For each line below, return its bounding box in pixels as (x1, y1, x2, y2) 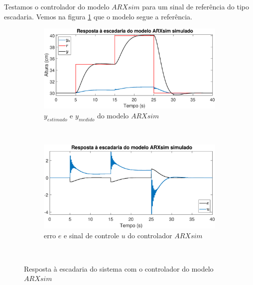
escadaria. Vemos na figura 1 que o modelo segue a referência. (4, 11, 192, 21)
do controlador (127, 230, 172, 240)
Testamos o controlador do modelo (4, 1, 110, 11)
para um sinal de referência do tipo (142, 1, 250, 11)
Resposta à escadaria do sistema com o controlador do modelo (24, 263, 214, 274)
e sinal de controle (64, 230, 119, 240)
